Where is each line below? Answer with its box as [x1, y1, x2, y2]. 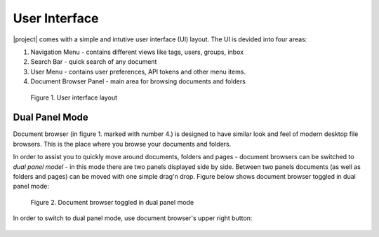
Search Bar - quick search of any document [30, 57, 157, 66]
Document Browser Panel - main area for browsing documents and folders [30, 77, 246, 86]
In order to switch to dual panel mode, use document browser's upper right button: [13, 214, 253, 222]
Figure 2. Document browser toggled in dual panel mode [30, 198, 194, 206]
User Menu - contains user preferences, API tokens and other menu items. [30, 67, 246, 76]
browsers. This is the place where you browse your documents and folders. [13, 140, 232, 148]
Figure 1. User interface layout [30, 93, 118, 102]
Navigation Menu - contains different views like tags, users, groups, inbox [30, 48, 244, 56]
